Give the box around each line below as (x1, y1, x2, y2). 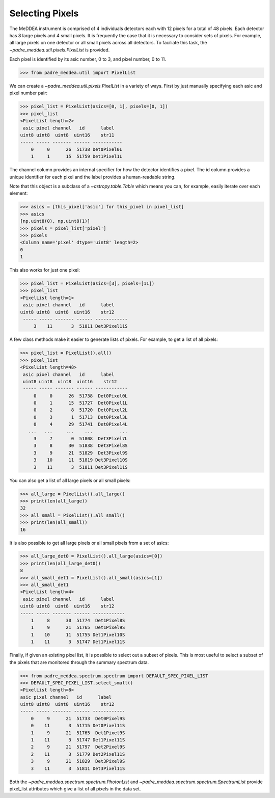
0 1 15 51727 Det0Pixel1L (33, 400, 128, 406)
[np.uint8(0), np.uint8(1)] (20, 218, 90, 224)
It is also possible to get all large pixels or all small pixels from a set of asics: (9, 540, 169, 546)
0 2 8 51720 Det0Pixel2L (33, 407, 128, 413)
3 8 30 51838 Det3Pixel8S (33, 443, 128, 448)
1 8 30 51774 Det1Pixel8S (31, 618, 125, 623)
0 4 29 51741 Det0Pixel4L (33, 421, 128, 428)
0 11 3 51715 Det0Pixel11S (31, 723, 125, 729)
